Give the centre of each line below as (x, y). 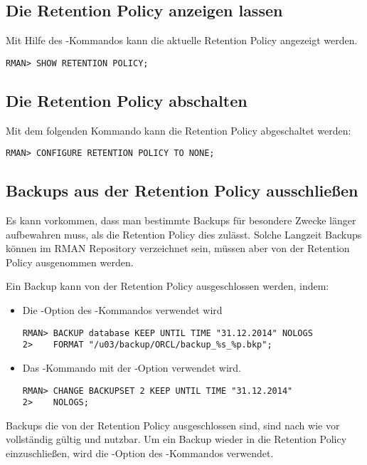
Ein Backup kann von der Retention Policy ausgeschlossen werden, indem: (167, 286)
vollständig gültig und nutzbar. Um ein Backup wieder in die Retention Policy (176, 439)
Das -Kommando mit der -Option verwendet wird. (132, 367)
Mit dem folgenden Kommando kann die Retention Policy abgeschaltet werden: (179, 130)
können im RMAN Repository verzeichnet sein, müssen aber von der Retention (178, 248)
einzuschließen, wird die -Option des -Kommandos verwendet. (140, 453)
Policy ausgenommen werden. (70, 262)
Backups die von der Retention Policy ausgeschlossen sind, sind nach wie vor (173, 425)
